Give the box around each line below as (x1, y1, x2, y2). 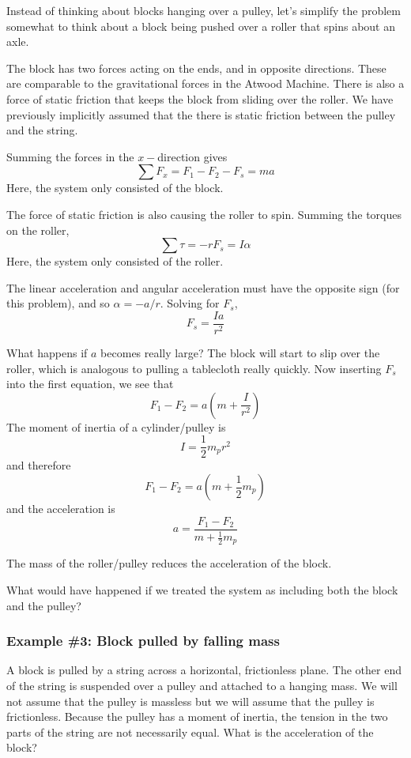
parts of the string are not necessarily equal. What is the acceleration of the (6, 723, 374, 740)
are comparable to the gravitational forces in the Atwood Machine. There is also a (6, 75, 405, 92)
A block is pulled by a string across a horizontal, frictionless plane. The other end (6, 662, 402, 678)
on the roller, (6, 221, 70, 238)
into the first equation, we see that (6, 375, 174, 392)
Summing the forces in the (6, 148, 134, 164)
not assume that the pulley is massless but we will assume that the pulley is (6, 692, 375, 709)
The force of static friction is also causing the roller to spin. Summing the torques (6, 206, 402, 222)
